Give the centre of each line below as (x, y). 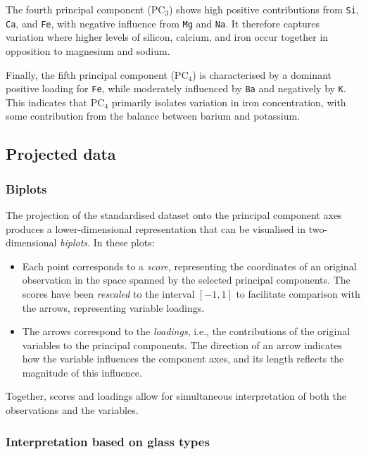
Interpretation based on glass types (108, 441)
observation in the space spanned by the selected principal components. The (186, 280)
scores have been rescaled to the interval (108, 293)
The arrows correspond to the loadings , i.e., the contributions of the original (186, 331)
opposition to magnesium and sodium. (88, 50)
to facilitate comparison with (298, 293)
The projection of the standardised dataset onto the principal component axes (174, 214)
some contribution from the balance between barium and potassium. (153, 116)
